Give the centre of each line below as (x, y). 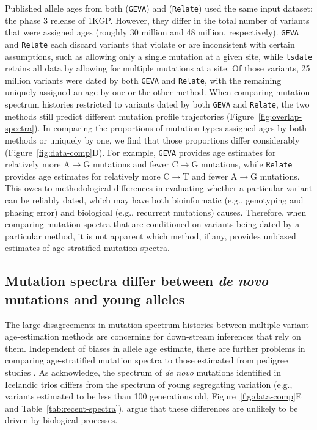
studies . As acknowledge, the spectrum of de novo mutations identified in (143, 372)
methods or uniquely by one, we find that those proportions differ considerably (152, 140)
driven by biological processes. (61, 420)
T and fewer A (210, 176)
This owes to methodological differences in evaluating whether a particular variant (159, 188)
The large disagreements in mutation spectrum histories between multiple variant (157, 324)
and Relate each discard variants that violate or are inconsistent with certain (150, 44)
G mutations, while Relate (242, 164)
